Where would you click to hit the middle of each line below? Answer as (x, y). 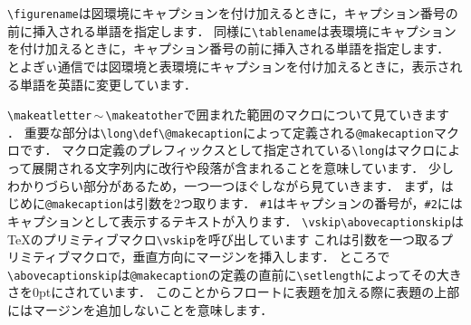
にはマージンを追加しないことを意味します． (140, 310)
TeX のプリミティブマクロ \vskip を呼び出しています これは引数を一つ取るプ (231, 239)
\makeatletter (50, 116)
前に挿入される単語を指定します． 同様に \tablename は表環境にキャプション (232, 30)
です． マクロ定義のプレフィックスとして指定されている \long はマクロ (227, 150)
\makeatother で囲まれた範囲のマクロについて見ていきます (278, 115)
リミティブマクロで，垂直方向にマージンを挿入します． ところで (199, 257)
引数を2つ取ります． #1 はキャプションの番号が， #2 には (299, 203)
